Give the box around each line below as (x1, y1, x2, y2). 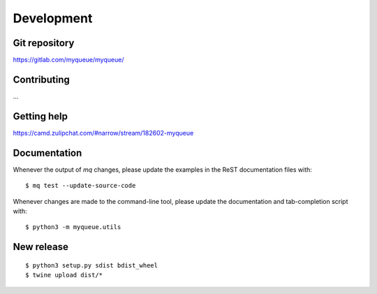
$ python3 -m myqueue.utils (25, 223, 121, 231)
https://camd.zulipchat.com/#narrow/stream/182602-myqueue (13, 128, 194, 137)
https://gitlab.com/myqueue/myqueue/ (13, 56, 124, 64)
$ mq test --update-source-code (25, 182, 136, 190)
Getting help (13, 110, 68, 122)
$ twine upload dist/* (25, 271, 103, 279)
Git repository (13, 37, 75, 49)
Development (13, 10, 93, 26)
